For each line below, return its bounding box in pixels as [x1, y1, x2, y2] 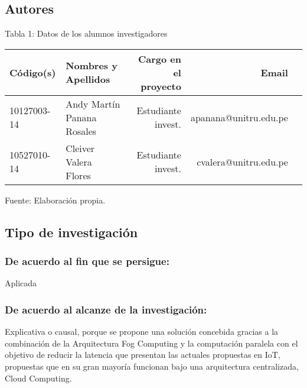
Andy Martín [66, 96, 120, 111]
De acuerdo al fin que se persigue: [5, 254, 169, 269]
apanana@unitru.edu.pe [190, 110, 288, 124]
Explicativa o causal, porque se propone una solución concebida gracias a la [5, 325, 279, 338]
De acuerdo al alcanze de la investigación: [5, 302, 207, 316]
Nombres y [66, 59, 117, 73]
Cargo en [138, 51, 181, 66]
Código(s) [9, 65, 56, 79]
